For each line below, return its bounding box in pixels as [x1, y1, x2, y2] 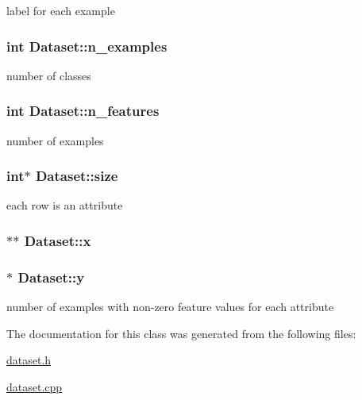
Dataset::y [17, 267, 85, 287]
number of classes [6, 67, 91, 83]
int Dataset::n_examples [6, 36, 168, 56]
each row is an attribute [6, 197, 123, 213]
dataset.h [6, 352, 52, 368]
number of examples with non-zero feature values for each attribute [6, 298, 334, 315]
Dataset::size [35, 166, 118, 186]
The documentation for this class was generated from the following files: [6, 325, 356, 341]
